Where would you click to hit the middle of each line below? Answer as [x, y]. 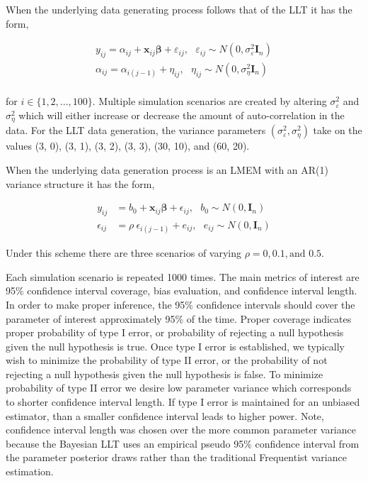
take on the [338, 130]
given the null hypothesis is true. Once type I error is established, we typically [175, 346]
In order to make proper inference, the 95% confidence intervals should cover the [180, 304]
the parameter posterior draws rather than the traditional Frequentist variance [176, 457]
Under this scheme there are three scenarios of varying [124, 253]
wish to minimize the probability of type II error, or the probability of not [167, 360]
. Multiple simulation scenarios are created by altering [209, 101]
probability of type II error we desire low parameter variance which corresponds [179, 388]
